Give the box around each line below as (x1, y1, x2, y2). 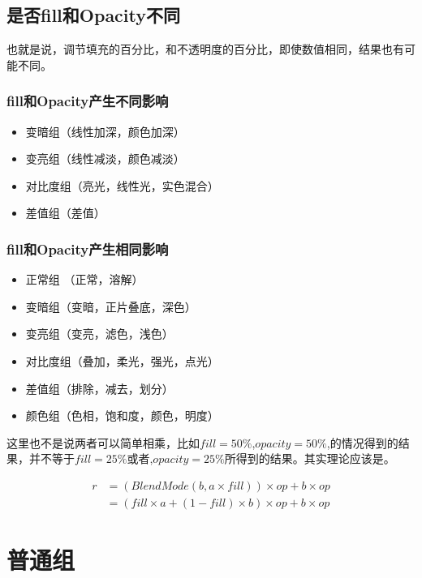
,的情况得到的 (326, 434, 398, 451)
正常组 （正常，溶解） (25, 271, 144, 288)
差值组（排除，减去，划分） (25, 379, 174, 396)
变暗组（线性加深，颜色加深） (25, 122, 185, 139)
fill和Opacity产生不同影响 (6, 91, 169, 111)
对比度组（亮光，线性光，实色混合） (25, 177, 219, 194)
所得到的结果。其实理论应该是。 (224, 450, 395, 467)
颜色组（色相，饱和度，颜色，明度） (25, 407, 219, 424)
